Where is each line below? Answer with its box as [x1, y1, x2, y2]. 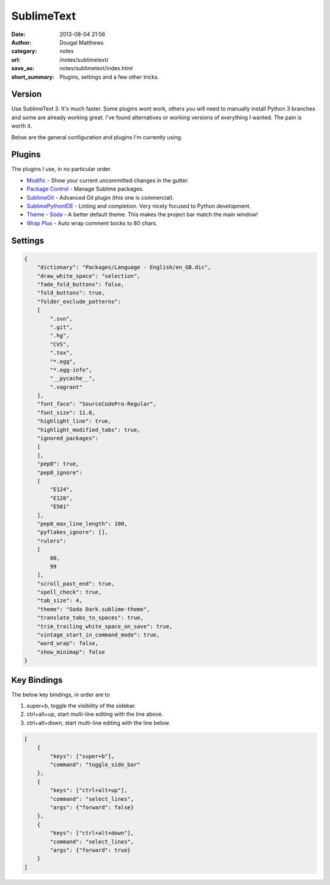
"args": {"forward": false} [50, 804, 134, 810]
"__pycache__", [50, 375, 96, 382]
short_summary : [11, 73, 55, 81]
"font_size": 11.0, [37, 409, 96, 416]
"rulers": [37, 537, 67, 544]
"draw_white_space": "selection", [37, 272, 141, 279]
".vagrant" [50, 384, 82, 390]
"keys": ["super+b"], [50, 752, 115, 760]
